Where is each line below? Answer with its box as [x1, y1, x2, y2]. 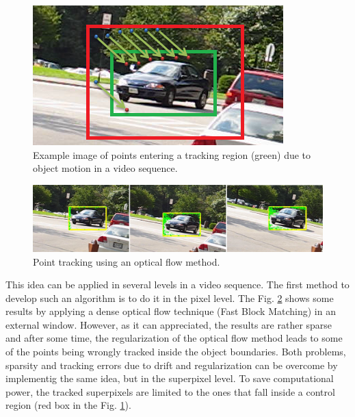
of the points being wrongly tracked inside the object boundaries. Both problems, [5, 344, 346, 359]
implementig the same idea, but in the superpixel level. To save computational [5, 371, 334, 386]
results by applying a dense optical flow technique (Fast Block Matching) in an [5, 304, 336, 318]
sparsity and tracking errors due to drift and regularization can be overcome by [5, 357, 338, 372]
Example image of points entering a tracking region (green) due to [33, 147, 311, 162]
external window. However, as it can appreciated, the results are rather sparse [5, 317, 332, 331]
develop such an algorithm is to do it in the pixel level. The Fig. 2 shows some [5, 290, 334, 305]
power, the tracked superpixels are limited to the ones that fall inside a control [5, 384, 335, 399]
